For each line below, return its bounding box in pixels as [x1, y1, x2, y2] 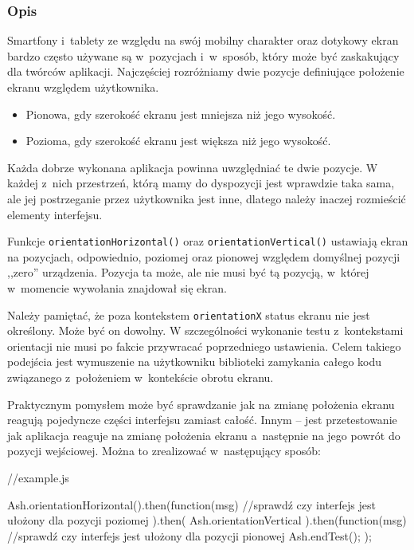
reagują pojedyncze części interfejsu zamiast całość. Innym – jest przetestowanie [7, 411, 397, 428]
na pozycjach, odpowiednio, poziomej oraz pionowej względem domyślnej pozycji [7, 248, 400, 265]
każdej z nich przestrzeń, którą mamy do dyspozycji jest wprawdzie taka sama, [7, 175, 395, 191]
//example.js [7, 469, 69, 485]
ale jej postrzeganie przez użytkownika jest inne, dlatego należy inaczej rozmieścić [7, 190, 406, 206]
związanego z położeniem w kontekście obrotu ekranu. [7, 369, 274, 386]
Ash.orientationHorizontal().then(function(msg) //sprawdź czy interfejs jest [7, 496, 376, 513]
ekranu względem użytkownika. [7, 79, 159, 95]
